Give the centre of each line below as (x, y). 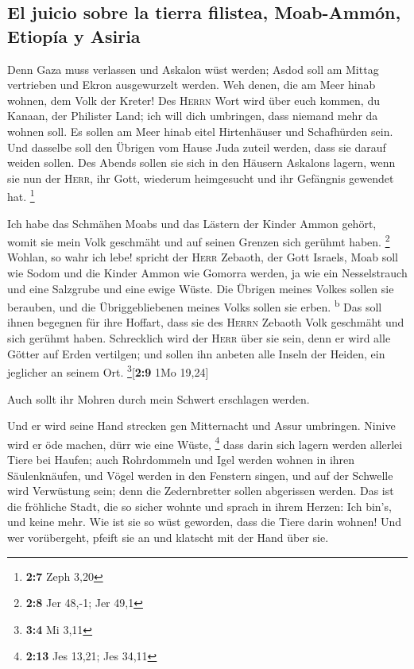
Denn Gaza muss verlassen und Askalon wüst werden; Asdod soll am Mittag (193, 69)
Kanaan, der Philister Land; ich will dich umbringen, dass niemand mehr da (193, 116)
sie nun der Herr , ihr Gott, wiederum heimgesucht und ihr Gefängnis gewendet (201, 178)
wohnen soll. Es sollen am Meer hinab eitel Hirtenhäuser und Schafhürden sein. (200, 131)
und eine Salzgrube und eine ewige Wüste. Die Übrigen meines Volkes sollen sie (201, 288)
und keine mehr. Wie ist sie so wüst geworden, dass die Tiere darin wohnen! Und (205, 522)
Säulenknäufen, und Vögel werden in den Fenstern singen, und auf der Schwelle (200, 475)
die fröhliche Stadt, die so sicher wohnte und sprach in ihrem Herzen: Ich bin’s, (199, 506)
